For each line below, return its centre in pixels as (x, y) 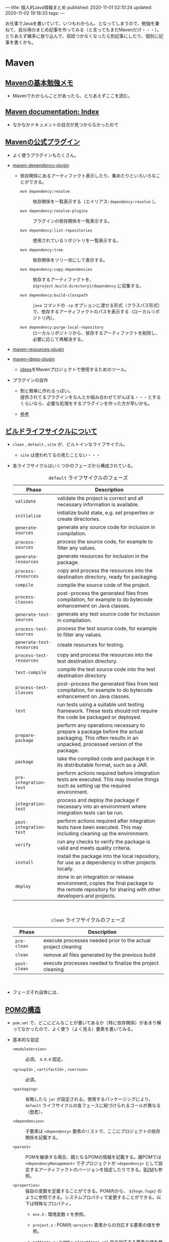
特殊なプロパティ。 (54, 1204)
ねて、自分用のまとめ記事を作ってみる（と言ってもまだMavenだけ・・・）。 (83, 30)
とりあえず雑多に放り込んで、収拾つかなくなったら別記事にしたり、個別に (82, 36)
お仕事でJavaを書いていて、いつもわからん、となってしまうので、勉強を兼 (82, 23)
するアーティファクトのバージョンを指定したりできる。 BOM (92, 1170)
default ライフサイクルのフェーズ (88, 478)
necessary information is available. (98, 505)
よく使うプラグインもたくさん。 (46, 155)
